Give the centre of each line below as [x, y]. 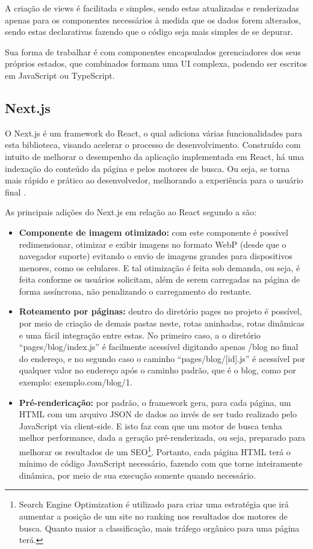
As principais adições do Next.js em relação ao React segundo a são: [131, 212]
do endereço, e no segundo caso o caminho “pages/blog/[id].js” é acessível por [162, 358]
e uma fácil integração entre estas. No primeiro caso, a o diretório [140, 335]
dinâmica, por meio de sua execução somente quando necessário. [137, 475]
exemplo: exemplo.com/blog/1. [76, 382]
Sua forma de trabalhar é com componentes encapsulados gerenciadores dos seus [153, 51]
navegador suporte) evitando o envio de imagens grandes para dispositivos [156, 256]
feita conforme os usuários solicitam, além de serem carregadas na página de [160, 279]
